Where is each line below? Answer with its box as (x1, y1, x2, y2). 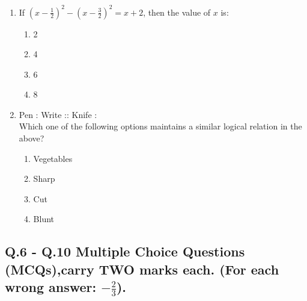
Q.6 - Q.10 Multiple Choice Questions (5, 242, 245, 261)
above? (19, 132, 44, 144)
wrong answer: (5, 278, 97, 296)
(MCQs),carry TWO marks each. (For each (5, 259, 279, 278)
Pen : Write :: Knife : (19, 108, 97, 120)
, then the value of (143, 5, 211, 18)
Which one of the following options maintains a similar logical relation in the (19, 120, 302, 132)
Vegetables (33, 152, 73, 164)
